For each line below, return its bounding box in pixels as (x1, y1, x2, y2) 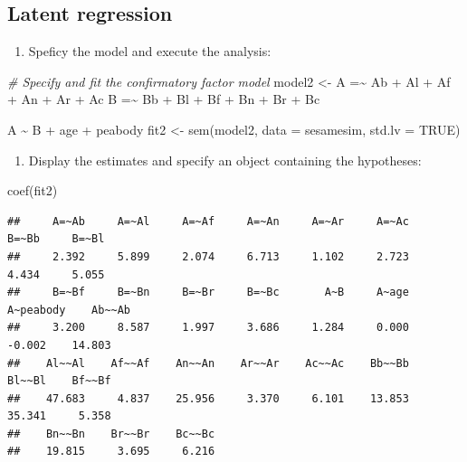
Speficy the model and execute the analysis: (28, 42, 272, 61)
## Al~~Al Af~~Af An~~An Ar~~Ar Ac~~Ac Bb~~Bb (7, 356, 409, 370)
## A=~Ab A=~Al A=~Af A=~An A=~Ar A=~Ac (7, 214, 409, 228)
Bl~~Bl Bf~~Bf (7, 374, 111, 388)
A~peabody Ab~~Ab (7, 303, 131, 316)
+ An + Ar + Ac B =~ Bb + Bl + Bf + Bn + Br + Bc (7, 90, 320, 108)
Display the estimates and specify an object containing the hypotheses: (28, 150, 422, 169)
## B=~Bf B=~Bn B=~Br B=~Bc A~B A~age (7, 286, 409, 299)
